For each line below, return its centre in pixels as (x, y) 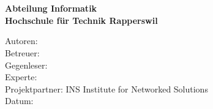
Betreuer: (22, 52)
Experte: (21, 77)
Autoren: (21, 41)
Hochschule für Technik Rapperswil (81, 20)
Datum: (19, 101)
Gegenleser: (26, 65)
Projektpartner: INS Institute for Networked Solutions (106, 88)
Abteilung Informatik (51, 8)
